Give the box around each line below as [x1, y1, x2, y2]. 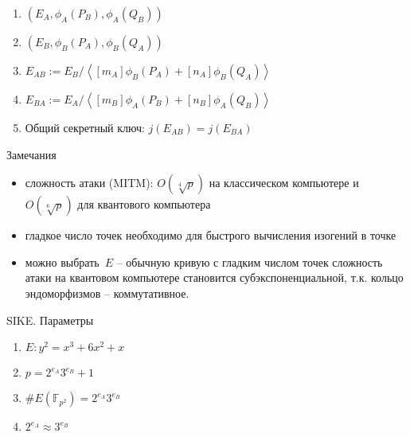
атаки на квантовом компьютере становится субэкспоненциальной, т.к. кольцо [25, 269, 404, 286]
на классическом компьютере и [209, 174, 359, 191]
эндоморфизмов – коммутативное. [25, 284, 189, 301]
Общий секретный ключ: [25, 119, 145, 135]
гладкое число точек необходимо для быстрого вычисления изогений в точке [25, 227, 396, 244]
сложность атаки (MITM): [25, 174, 154, 191]
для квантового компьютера [77, 196, 211, 213]
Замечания [6, 146, 57, 162]
